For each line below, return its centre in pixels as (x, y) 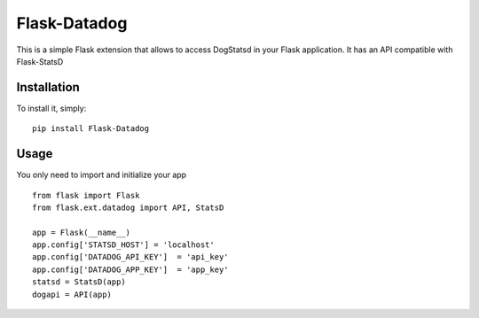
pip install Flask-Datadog (91, 129)
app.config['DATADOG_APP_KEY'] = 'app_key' (131, 269)
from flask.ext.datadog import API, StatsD (128, 207)
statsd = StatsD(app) (79, 282)
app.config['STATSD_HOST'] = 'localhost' (123, 245)
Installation (48, 87)
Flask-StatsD (40, 61)
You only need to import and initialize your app (101, 175)
